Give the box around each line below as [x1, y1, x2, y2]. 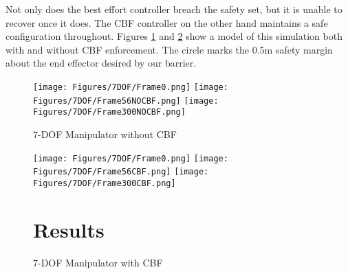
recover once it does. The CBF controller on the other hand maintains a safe [6, 15, 328, 30]
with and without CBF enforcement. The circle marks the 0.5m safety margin [6, 42, 333, 56]
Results [33, 215, 105, 243]
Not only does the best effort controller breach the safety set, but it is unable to [6, 2, 342, 16]
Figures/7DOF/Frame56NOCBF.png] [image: [33, 95, 219, 106]
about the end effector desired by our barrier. [6, 56, 197, 70]
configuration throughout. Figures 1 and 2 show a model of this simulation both [6, 29, 342, 43]
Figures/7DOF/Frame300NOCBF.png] [33, 107, 186, 117]
